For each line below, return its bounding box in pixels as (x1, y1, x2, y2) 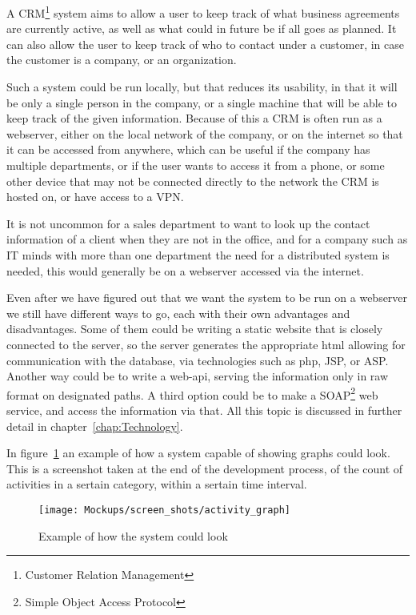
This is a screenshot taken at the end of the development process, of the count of (6, 460, 403, 476)
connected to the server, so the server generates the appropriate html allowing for (6, 336, 406, 352)
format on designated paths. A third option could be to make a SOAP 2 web (6, 384, 378, 403)
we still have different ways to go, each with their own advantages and (6, 304, 350, 321)
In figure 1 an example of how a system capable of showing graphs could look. (6, 444, 390, 461)
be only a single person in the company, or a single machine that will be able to (6, 94, 397, 111)
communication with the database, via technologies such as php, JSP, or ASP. (6, 352, 389, 368)
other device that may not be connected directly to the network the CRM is (6, 172, 379, 189)
